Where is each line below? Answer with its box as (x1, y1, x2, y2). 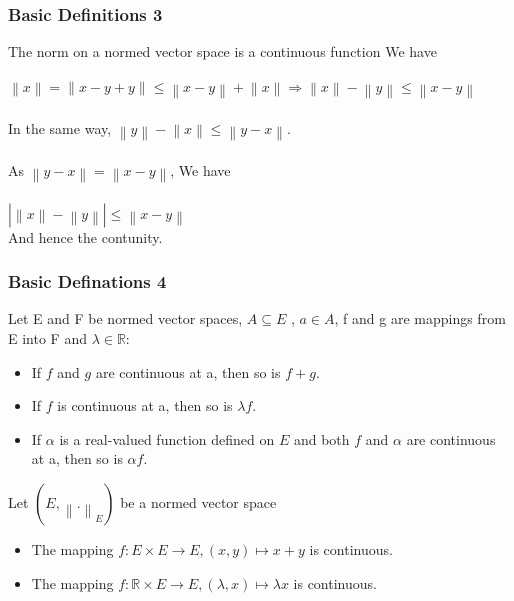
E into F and (8, 328, 87, 348)
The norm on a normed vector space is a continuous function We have (8, 41, 437, 62)
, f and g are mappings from (334, 308, 506, 329)
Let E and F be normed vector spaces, (8, 308, 243, 329)
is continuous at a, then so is (57, 395, 233, 416)
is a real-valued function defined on (59, 428, 275, 449)
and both (293, 428, 350, 449)
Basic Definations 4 (8, 269, 167, 294)
